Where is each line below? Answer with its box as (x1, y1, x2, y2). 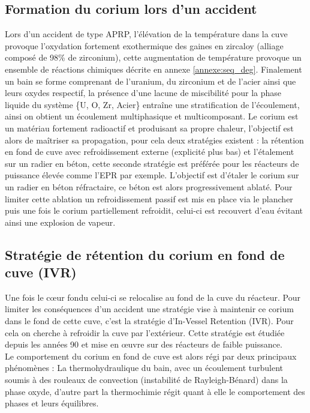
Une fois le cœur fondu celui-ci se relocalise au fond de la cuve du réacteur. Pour (5, 291, 300, 303)
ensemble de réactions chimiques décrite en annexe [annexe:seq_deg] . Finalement (5, 62, 302, 75)
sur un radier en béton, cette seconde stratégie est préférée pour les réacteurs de (5, 157, 299, 169)
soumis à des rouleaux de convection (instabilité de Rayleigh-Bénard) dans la (5, 373, 288, 386)
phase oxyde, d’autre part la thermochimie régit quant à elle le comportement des (5, 385, 305, 397)
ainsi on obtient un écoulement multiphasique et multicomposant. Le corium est (5, 110, 299, 122)
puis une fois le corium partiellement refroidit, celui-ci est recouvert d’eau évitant (5, 204, 303, 217)
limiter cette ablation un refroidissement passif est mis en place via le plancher (5, 192, 293, 205)
